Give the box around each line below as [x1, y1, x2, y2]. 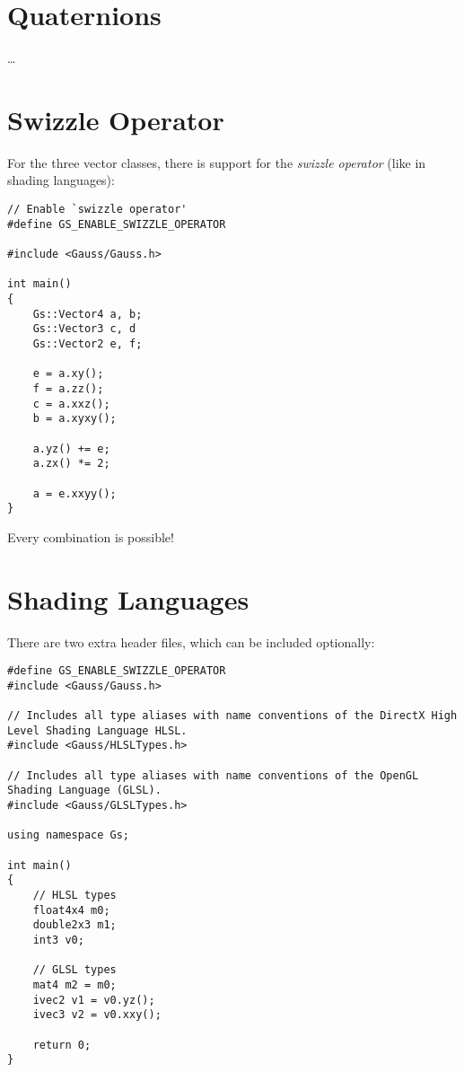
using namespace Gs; [7, 829, 130, 842]
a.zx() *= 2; [32, 457, 110, 470]
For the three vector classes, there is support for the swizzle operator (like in [7, 153, 426, 171]
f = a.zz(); [32, 382, 104, 395]
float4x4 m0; [32, 903, 110, 917]
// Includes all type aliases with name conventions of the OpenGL [7, 769, 419, 782]
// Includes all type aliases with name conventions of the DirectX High [7, 709, 458, 723]
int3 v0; [32, 933, 84, 946]
